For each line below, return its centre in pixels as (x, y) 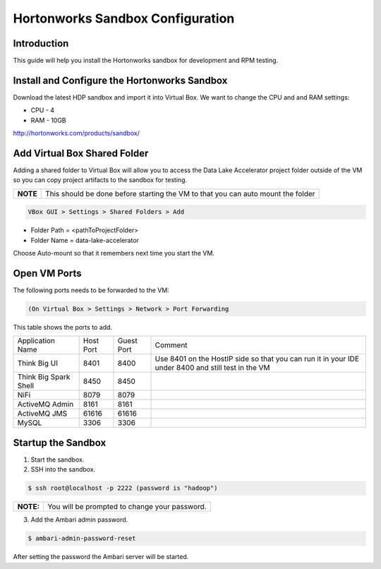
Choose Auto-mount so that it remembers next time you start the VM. (114, 253)
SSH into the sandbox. (63, 469)
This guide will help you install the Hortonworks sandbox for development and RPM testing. (146, 61)
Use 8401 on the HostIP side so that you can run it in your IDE (257, 359)
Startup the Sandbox (60, 442)
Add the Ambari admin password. (79, 520)
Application (36, 341)
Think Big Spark (44, 377)
